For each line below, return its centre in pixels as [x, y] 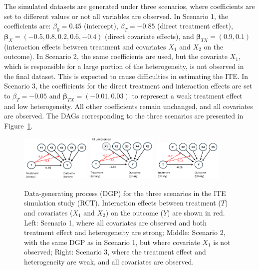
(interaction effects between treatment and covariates [85, 46]
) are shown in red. [196, 212]
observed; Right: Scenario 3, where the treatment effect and [115, 252]
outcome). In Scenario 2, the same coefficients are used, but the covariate [116, 56]
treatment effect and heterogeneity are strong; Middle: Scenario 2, [125, 232]
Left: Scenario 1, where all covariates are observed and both [116, 222]
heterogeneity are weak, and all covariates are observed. [109, 261]
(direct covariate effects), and [149, 36]
